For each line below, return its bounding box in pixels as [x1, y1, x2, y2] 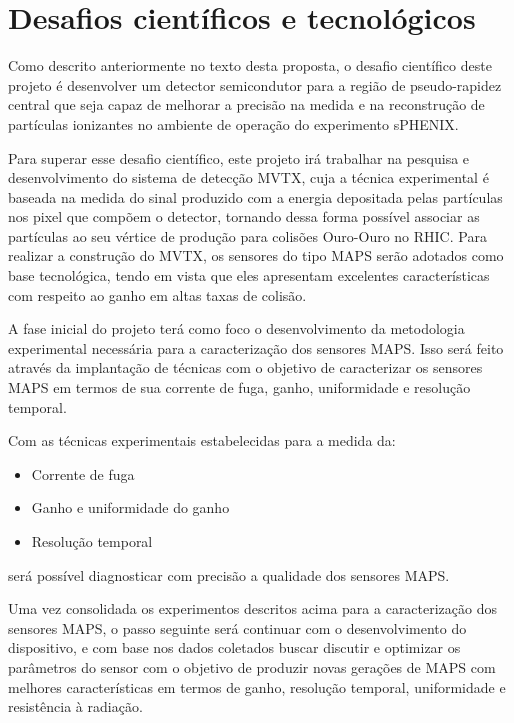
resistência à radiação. [8, 696, 143, 717]
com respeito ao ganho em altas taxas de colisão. [8, 284, 307, 305]
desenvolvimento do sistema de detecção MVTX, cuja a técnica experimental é [8, 167, 489, 188]
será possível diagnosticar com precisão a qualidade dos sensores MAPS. [8, 564, 450, 585]
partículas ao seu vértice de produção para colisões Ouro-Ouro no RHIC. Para [8, 225, 487, 246]
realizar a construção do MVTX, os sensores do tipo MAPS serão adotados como [8, 245, 504, 266]
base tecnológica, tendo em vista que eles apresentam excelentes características [8, 265, 490, 286]
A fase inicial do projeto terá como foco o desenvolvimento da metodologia [8, 318, 465, 339]
